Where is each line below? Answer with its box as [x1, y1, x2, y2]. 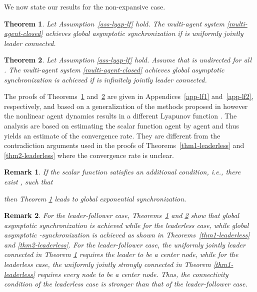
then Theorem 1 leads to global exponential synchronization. [4, 193, 186, 203]
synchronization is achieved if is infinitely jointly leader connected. [4, 74, 207, 84]
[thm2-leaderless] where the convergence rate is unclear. [4, 149, 174, 160]
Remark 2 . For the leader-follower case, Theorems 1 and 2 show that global [4, 210, 239, 220]
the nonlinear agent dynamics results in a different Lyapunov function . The [4, 110, 237, 121]
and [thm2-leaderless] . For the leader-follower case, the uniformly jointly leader [4, 239, 245, 249]
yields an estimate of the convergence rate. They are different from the [4, 130, 220, 140]
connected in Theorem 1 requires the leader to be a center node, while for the [4, 249, 238, 259]
